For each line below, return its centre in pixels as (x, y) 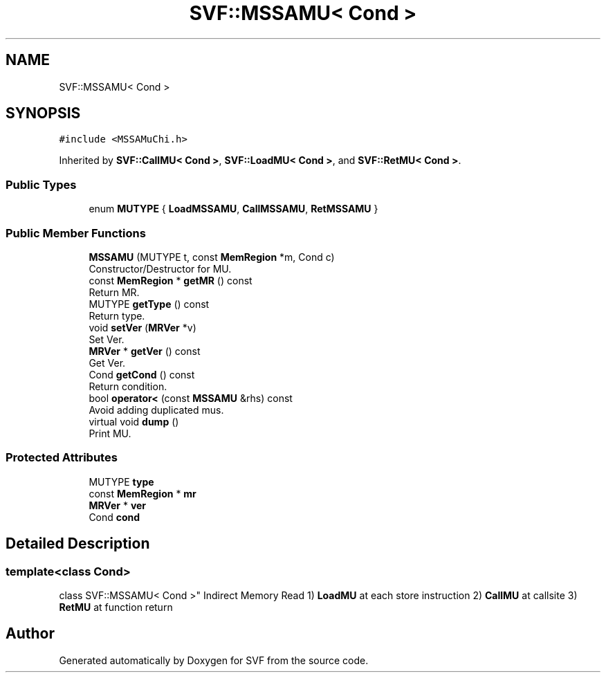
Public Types (41, 184)
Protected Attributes (62, 458)
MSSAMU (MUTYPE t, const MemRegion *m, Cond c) (212, 257)
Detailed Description (78, 544)
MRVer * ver (118, 505)
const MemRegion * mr (143, 493)
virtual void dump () (134, 421)
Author (30, 634)
